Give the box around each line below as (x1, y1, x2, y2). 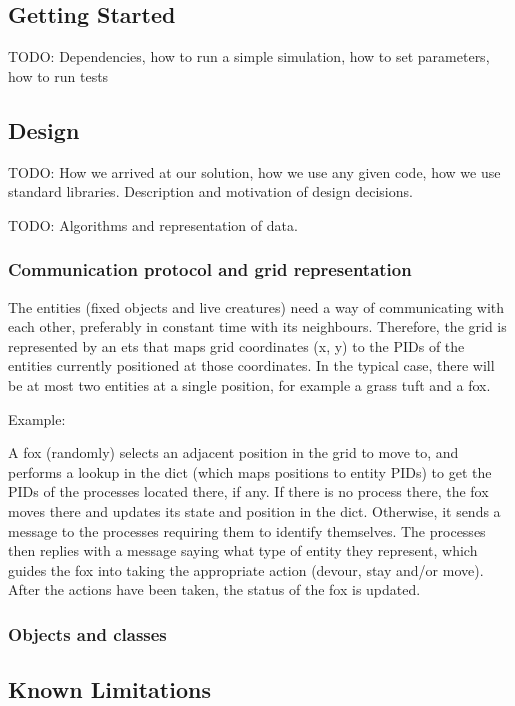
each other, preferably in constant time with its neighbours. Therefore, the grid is (8, 316, 507, 337)
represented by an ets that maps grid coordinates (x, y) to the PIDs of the (8, 335, 465, 356)
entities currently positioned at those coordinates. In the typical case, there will (8, 355, 495, 376)
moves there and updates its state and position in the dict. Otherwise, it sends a (8, 500, 501, 521)
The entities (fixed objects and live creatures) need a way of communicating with (8, 296, 505, 317)
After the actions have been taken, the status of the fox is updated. (8, 579, 421, 600)
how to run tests (8, 65, 109, 86)
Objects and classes (8, 621, 167, 646)
